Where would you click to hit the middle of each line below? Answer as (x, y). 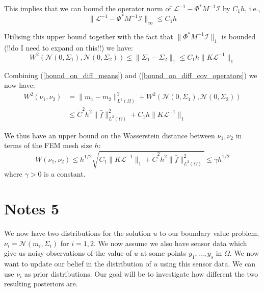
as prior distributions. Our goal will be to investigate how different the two (141, 273)
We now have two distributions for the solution (77, 233)
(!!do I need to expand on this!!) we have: (69, 47)
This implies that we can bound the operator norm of (88, 8)
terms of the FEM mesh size (48, 145)
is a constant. (65, 173)
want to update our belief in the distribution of (78, 264)
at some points (163, 253)
